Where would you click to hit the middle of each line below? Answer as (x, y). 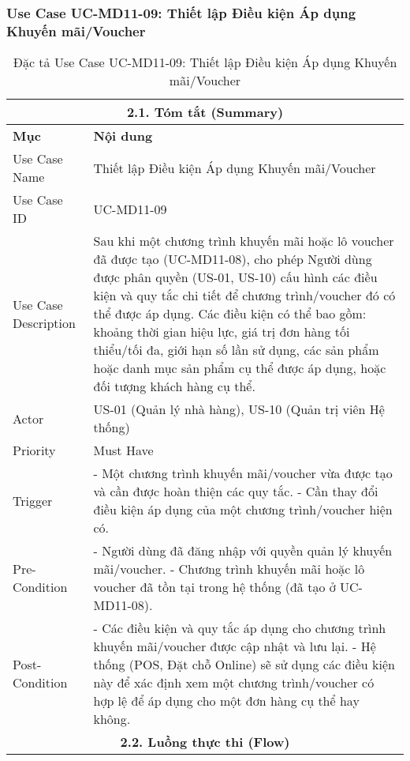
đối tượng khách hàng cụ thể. (174, 386)
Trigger (33, 500)
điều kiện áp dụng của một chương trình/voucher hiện (243, 510)
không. (112, 719)
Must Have (123, 450)
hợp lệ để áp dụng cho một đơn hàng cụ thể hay (226, 701)
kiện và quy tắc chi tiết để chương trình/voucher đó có (244, 296)
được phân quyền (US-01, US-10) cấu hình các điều (235, 277)
